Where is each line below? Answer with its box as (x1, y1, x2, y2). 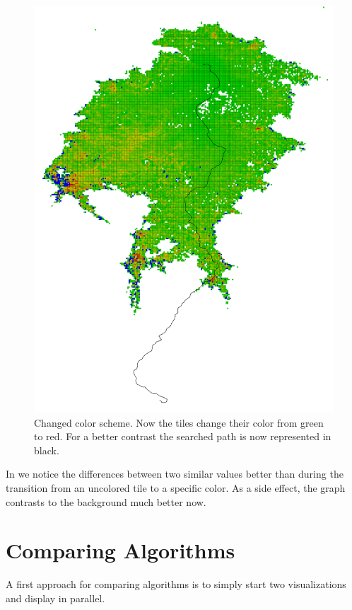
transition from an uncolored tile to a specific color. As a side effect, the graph (6, 480, 346, 495)
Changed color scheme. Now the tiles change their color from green (34, 415, 324, 430)
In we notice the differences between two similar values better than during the (6, 466, 344, 481)
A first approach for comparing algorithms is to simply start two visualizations (6, 577, 346, 592)
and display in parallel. (6, 590, 105, 605)
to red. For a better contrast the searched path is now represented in (34, 429, 332, 444)
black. (34, 442, 59, 457)
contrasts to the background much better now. (6, 494, 206, 509)
